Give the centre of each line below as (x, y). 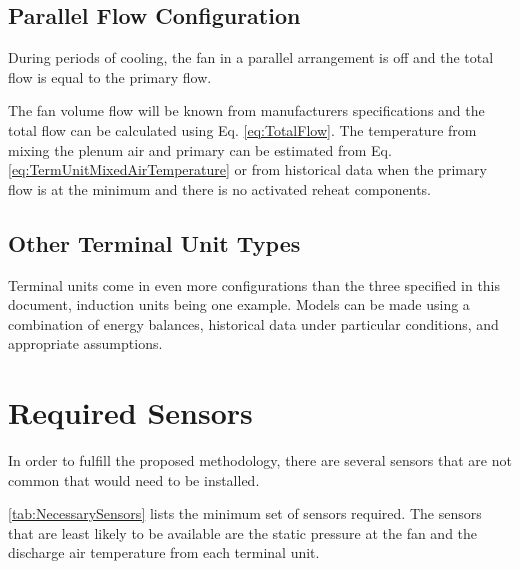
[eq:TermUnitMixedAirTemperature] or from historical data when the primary (247, 169)
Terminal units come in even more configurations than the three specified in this (254, 284)
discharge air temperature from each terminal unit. (164, 552)
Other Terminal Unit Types (154, 242)
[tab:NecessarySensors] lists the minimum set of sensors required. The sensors (245, 513)
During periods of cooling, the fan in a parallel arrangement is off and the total (251, 57)
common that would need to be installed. (134, 479)
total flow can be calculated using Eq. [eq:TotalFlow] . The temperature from (242, 129)
